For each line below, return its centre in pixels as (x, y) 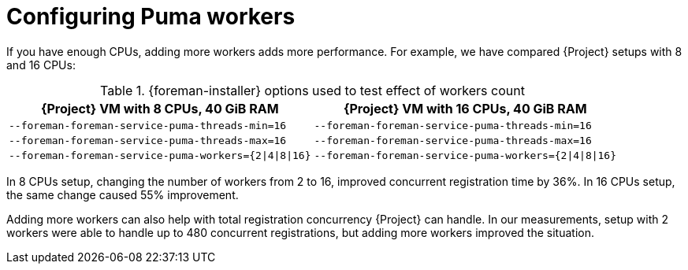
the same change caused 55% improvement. (123, 194)
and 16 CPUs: (41, 65)
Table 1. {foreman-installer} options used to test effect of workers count (312, 90)
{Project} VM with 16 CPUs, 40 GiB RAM (465, 108)
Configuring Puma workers (151, 17)
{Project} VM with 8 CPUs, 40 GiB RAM (160, 108)
